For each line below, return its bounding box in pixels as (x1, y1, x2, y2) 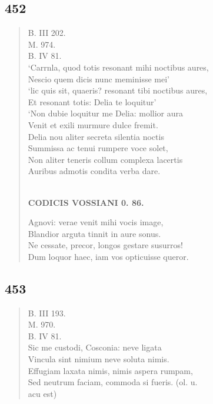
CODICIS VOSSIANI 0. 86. (28, 196, 144, 208)
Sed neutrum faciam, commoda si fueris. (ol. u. (28, 376, 198, 388)
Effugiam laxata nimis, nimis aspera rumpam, (28, 364, 193, 376)
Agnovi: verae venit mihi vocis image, (28, 216, 164, 228)
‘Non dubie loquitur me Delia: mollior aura (28, 107, 184, 119)
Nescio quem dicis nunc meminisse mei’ (28, 72, 169, 85)
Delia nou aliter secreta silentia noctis (28, 130, 164, 142)
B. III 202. (28, 26, 66, 39)
